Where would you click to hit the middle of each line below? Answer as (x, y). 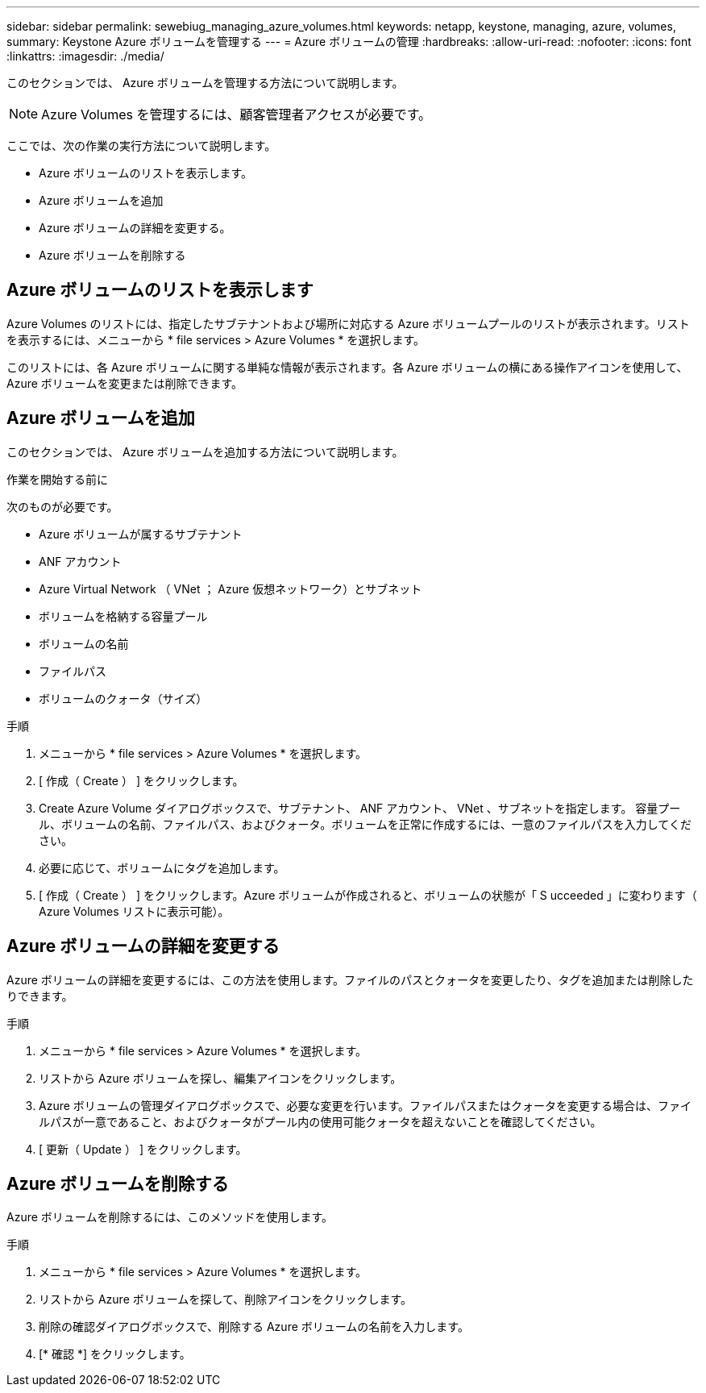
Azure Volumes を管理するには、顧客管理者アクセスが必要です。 (237, 114)
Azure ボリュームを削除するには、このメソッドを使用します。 (170, 1217)
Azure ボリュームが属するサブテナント (141, 534)
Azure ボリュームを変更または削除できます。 (125, 383)
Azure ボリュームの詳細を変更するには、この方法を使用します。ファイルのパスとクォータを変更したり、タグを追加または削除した (350, 979)
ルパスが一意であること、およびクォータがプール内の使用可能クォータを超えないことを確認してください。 (320, 1121)
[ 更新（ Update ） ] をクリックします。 (143, 1149)
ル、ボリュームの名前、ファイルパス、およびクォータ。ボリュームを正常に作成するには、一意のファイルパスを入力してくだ (365, 824)
